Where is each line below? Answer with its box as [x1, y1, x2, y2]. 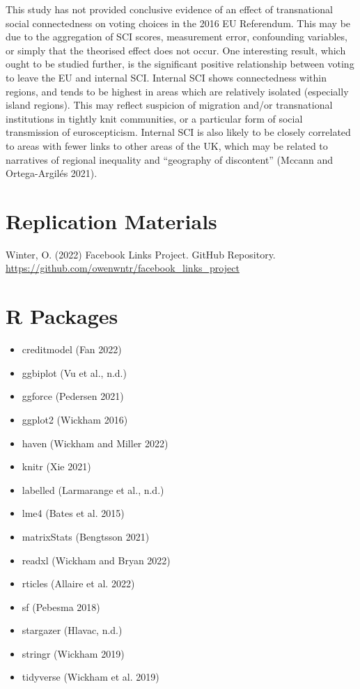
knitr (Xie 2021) [22, 459, 91, 474]
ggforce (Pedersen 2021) [22, 389, 124, 403]
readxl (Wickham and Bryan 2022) [22, 552, 171, 567]
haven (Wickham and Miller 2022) [22, 435, 169, 450]
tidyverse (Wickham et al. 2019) [22, 669, 159, 684]
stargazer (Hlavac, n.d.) [22, 623, 123, 637]
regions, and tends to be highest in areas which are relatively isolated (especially [6, 84, 349, 98]
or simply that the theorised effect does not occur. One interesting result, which [6, 42, 346, 57]
